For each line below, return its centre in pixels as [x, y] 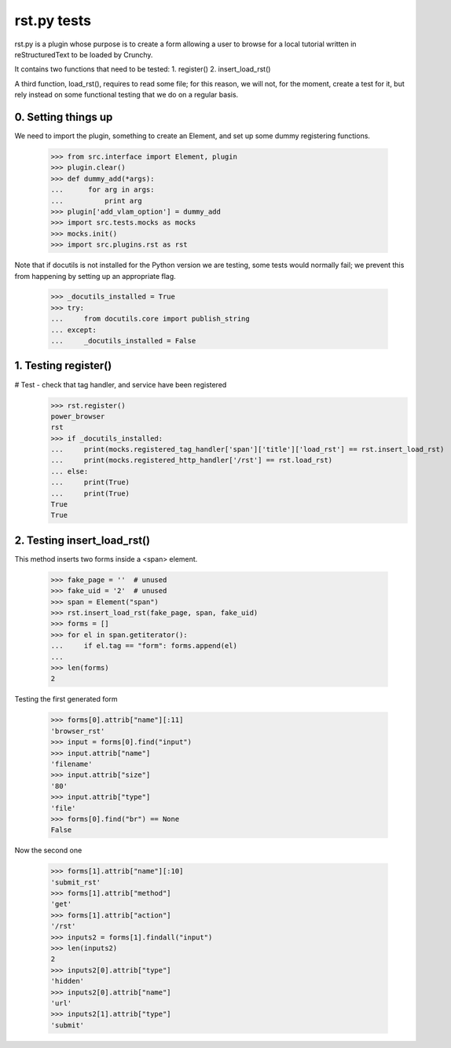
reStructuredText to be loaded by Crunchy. [84, 54]
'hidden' [68, 981]
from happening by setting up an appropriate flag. [95, 276]
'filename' [71, 764]
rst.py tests [53, 20]
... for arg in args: [103, 190]
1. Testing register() [63, 366]
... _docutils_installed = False [123, 341]
